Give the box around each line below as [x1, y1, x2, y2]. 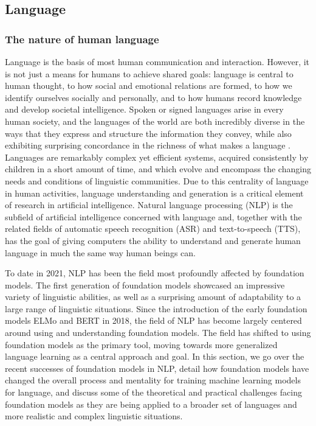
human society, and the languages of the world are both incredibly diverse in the [5, 114, 305, 127]
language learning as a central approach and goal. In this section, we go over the [5, 350, 304, 363]
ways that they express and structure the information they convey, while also [5, 127, 292, 139]
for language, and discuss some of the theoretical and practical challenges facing [5, 386, 302, 399]
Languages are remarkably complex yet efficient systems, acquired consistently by [5, 150, 309, 163]
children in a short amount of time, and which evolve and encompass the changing [5, 162, 311, 175]
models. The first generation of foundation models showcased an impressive [5, 278, 285, 291]
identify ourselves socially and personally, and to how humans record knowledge [5, 91, 302, 103]
